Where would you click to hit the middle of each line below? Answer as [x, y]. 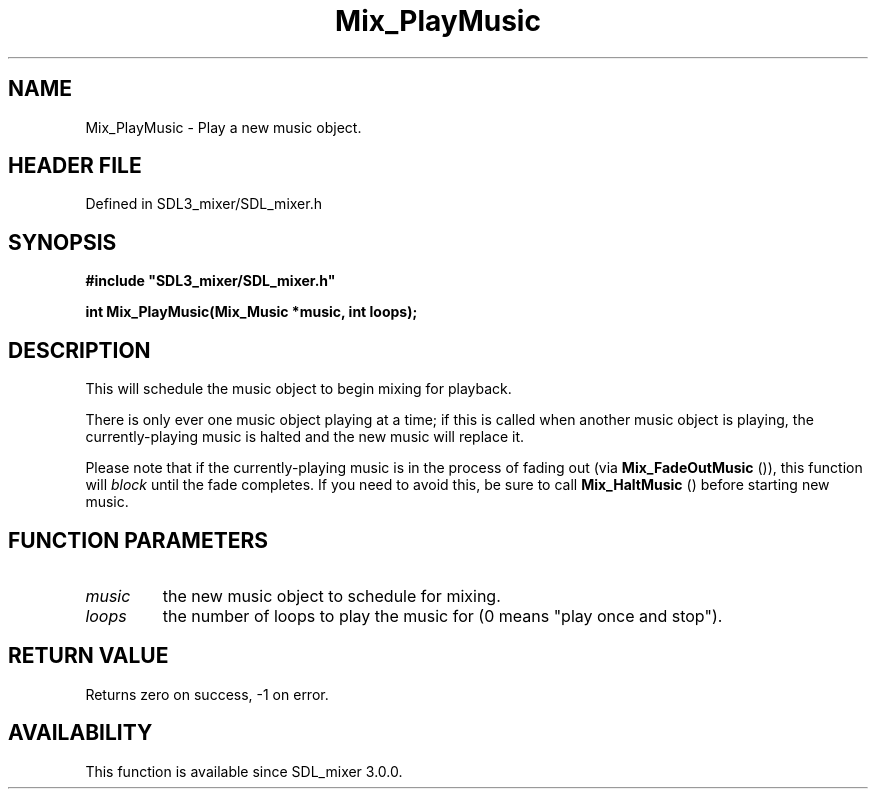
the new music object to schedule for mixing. [331, 595]
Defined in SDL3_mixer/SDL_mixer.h [203, 204]
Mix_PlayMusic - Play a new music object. [223, 127]
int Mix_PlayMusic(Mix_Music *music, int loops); [251, 312]
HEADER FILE [75, 166]
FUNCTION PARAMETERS [138, 540]
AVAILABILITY [80, 733]
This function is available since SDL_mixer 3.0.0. [244, 771]
